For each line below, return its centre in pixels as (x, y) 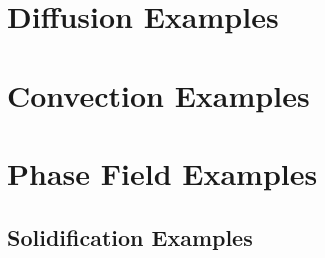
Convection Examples (158, 94)
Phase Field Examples (162, 172)
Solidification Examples (130, 236)
